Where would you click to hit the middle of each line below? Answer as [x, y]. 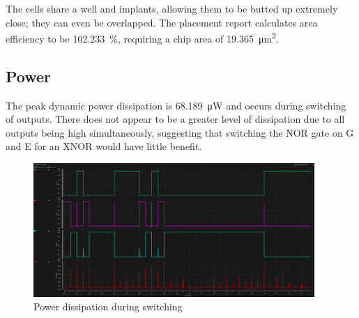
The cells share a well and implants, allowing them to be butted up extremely [172, 8]
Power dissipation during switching [108, 306]
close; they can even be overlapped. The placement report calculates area [162, 22]
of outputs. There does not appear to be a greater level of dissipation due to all [175, 119]
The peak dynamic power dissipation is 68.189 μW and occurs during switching [176, 105]
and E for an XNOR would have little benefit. [104, 146]
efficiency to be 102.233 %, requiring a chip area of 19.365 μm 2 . [142, 37]
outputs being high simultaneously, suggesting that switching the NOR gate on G [180, 132]
